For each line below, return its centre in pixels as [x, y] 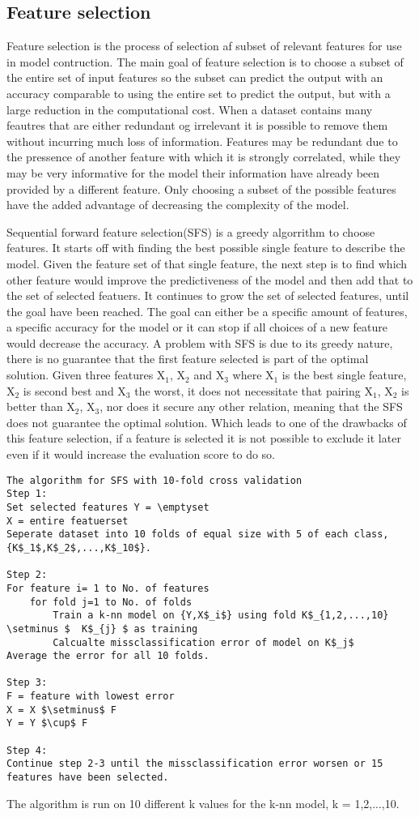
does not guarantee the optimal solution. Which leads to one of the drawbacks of [207, 422]
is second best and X [74, 390]
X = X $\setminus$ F [62, 710]
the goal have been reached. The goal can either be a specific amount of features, [207, 311]
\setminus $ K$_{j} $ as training [102, 629]
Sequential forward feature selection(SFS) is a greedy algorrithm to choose [191, 231]
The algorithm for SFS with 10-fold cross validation [154, 480]
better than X [41, 406]
